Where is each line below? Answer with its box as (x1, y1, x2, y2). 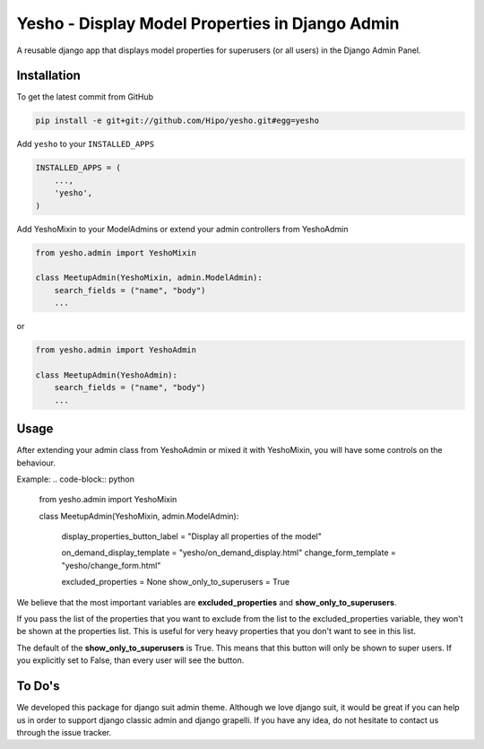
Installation (16, 68, 81, 83)
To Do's (16, 678, 60, 694)
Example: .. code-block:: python (16, 474, 134, 484)
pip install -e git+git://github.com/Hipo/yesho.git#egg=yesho (35, 116, 320, 126)
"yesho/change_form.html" (61, 560, 161, 570)
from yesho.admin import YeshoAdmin (35, 345, 197, 355)
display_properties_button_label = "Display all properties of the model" (61, 531, 322, 542)
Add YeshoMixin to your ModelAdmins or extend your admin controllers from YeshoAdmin (16, 223, 349, 234)
